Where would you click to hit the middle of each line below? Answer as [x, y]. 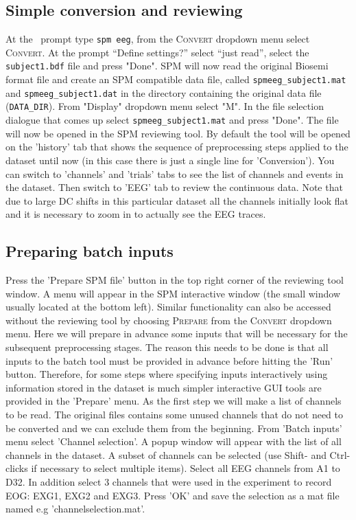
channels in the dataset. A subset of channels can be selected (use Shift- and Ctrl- [178, 454]
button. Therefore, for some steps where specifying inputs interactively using [167, 374]
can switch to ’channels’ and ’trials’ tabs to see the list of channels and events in [175, 173]
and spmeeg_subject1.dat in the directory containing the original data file [164, 92]
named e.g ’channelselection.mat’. [75, 509]
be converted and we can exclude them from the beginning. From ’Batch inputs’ [174, 428]
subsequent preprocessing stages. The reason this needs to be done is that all [167, 347]
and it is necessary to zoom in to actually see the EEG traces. [136, 214]
